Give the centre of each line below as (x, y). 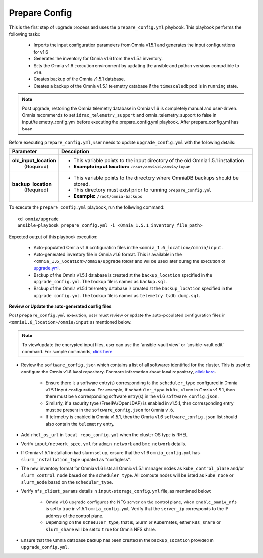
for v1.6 (41, 52)
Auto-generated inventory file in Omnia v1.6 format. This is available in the (108, 254)
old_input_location (34, 161)
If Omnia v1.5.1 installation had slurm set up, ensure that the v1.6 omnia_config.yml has (110, 452)
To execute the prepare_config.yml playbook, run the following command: (87, 207)
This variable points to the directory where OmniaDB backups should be (156, 178)
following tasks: (25, 34)
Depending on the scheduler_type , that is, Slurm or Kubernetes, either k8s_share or (133, 522)
